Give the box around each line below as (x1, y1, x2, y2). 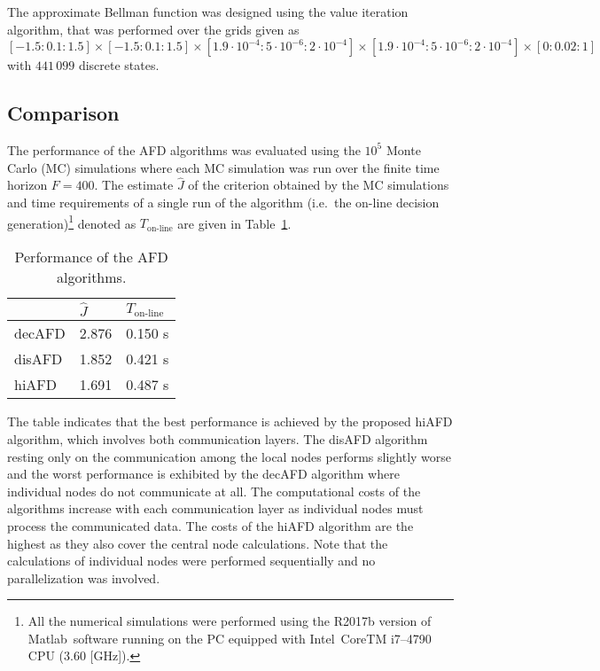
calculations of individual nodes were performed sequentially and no (7, 551, 376, 570)
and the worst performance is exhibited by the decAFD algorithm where (7, 464, 400, 483)
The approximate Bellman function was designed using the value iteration (7, 3, 409, 20)
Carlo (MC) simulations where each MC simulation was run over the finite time (7, 158, 440, 176)
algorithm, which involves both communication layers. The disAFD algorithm (7, 429, 428, 448)
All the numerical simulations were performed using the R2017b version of (27, 612, 432, 630)
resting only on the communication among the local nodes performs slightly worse (7, 447, 452, 465)
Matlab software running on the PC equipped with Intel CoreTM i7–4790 (27, 628, 432, 647)
